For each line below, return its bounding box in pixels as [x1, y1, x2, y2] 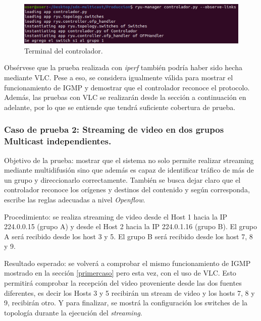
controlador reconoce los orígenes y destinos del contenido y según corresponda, [4, 184, 250, 195]
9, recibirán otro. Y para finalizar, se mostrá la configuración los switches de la [4, 297, 248, 308]
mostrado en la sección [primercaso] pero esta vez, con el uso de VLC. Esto [4, 268, 236, 278]
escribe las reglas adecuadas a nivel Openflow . [4, 194, 145, 204]
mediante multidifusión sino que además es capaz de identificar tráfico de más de [4, 165, 254, 175]
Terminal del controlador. [24, 45, 103, 56]
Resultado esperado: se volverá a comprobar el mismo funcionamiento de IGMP [4, 257, 251, 268]
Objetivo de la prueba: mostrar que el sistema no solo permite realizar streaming [4, 154, 254, 165]
